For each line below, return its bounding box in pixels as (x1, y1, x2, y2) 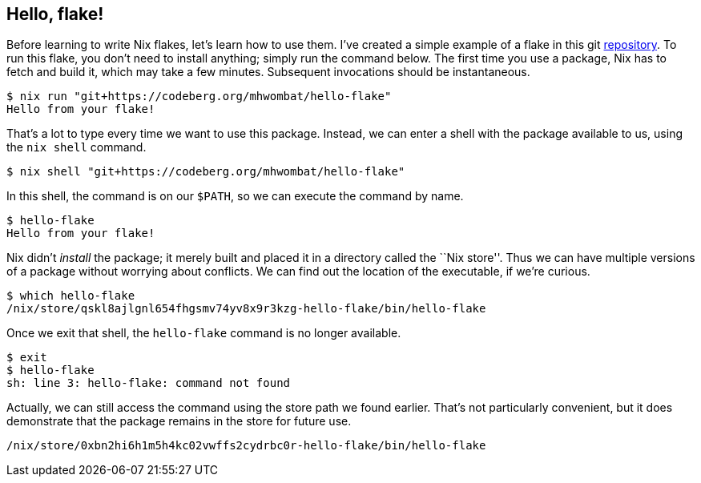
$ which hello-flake (6, 289, 135, 303)
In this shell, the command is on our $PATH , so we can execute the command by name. (6, 189, 464, 203)
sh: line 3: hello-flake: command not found (6, 376, 291, 390)
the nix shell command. (6, 140, 147, 155)
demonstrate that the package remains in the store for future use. (6, 414, 352, 429)
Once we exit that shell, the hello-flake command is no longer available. (6, 326, 401, 340)
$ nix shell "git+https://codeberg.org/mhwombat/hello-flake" (6, 165, 405, 179)
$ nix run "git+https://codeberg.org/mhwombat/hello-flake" (6, 90, 392, 103)
